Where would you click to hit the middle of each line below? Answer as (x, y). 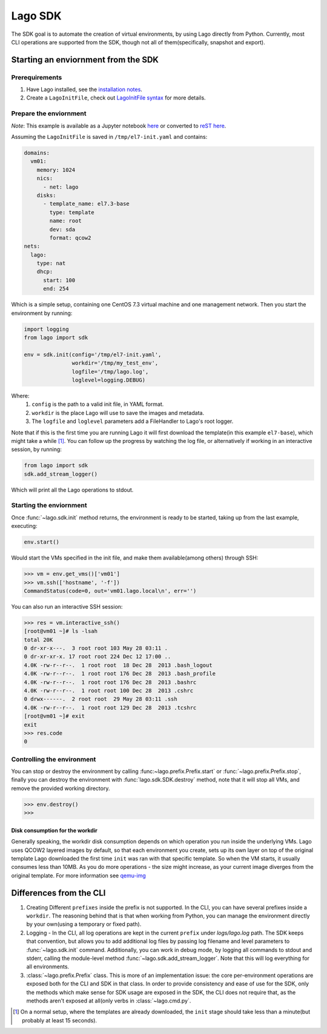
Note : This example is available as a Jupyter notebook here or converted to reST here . (119, 126)
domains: (37, 153)
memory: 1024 (56, 170)
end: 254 (56, 289)
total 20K (38, 640)
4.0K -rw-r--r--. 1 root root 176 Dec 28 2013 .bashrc (110, 682)
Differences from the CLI (58, 893)
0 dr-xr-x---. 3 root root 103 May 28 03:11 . (96, 648)
